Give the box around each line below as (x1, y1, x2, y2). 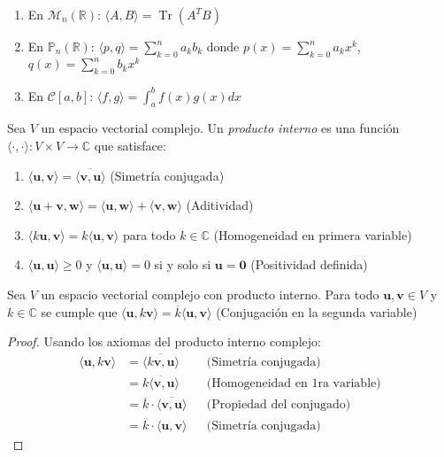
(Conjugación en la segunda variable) (216, 302, 417, 321)
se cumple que (41, 302, 118, 321)
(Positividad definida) (250, 255, 368, 274)
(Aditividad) (186, 196, 254, 214)
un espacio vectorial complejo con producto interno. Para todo (41, 284, 379, 303)
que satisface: (94, 136, 166, 154)
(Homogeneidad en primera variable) (213, 225, 412, 244)
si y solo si (154, 255, 211, 274)
